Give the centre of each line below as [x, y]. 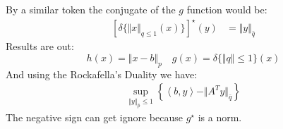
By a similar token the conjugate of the [91, 9]
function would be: [227, 9]
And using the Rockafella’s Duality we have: [102, 74]
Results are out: [40, 46]
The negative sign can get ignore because [94, 117]
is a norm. [220, 117]
